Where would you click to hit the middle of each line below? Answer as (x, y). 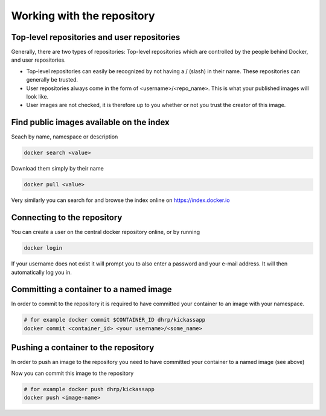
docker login (43, 248)
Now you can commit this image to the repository (72, 373)
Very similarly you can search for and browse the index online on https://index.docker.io (120, 200)
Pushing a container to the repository (83, 348)
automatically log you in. (41, 272)
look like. (37, 97)
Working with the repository (83, 16)
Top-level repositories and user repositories (96, 37)
